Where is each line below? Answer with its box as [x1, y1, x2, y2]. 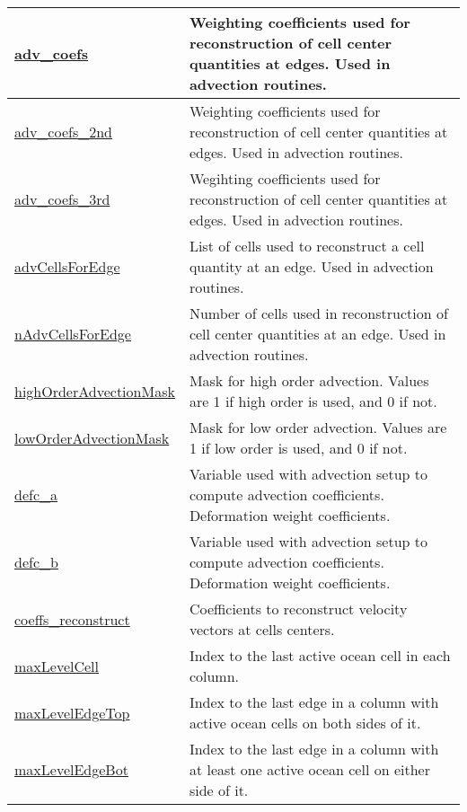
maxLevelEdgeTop [14, 702, 130, 723]
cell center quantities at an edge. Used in [189, 323, 446, 344]
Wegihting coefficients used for [189, 168, 381, 189]
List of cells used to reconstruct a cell [189, 235, 425, 256]
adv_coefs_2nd [14, 121, 112, 142]
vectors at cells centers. [189, 619, 335, 640]
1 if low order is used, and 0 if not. [189, 437, 408, 458]
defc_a [14, 484, 58, 505]
